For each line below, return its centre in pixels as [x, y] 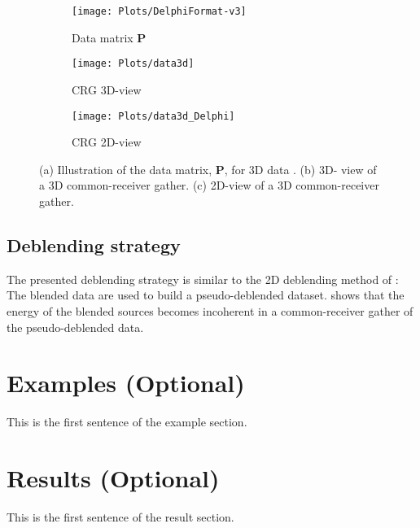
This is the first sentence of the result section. [120, 516]
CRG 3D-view [107, 89]
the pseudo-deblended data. [75, 327]
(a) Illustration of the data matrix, [126, 169]
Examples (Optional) [126, 383]
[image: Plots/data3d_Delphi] [153, 116]
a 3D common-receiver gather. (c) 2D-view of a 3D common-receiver [209, 185]
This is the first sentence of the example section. [127, 422]
